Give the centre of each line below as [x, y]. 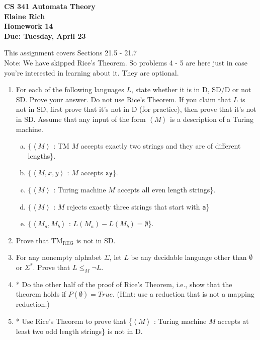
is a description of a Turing [211, 119]
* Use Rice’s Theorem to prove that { [74, 321]
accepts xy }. [99, 173]
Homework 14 [29, 26]
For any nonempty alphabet [59, 257]
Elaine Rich [25, 16]
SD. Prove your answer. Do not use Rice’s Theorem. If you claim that [123, 99]
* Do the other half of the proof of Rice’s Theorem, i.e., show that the [124, 284]
